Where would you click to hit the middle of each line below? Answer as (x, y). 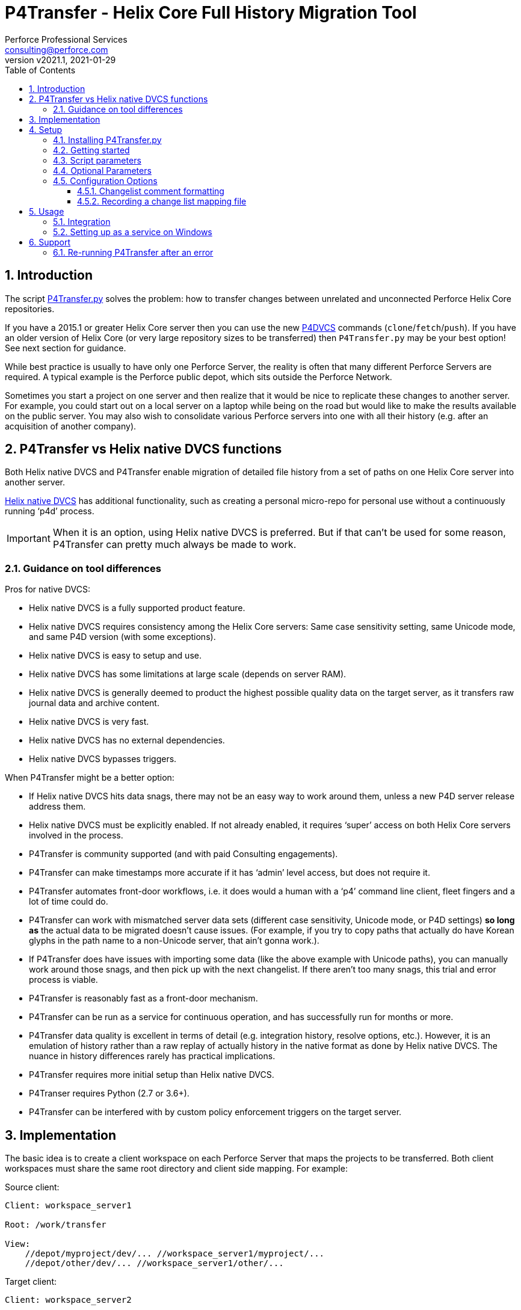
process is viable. (63, 980)
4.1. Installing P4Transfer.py (107, 140)
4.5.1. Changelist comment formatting (151, 191)
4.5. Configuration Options (105, 180)
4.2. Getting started (91, 150)
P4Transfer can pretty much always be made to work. (174, 545)
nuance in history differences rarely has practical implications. (152, 1056)
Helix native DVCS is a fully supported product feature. (137, 608)
